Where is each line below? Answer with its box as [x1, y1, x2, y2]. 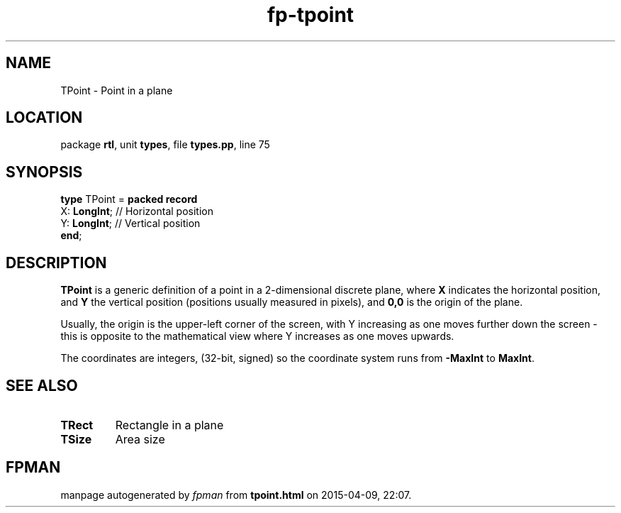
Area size [115, 431, 165, 446]
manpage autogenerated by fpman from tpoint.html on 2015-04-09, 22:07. [60, 488, 412, 501]
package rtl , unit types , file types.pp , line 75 [60, 138, 270, 151]
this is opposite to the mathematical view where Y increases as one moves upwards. [60, 330, 454, 343]
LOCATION [6, 109, 83, 127]
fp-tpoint [267, 3, 354, 27]
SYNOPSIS [6, 162, 83, 181]
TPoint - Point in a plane [60, 84, 173, 96]
